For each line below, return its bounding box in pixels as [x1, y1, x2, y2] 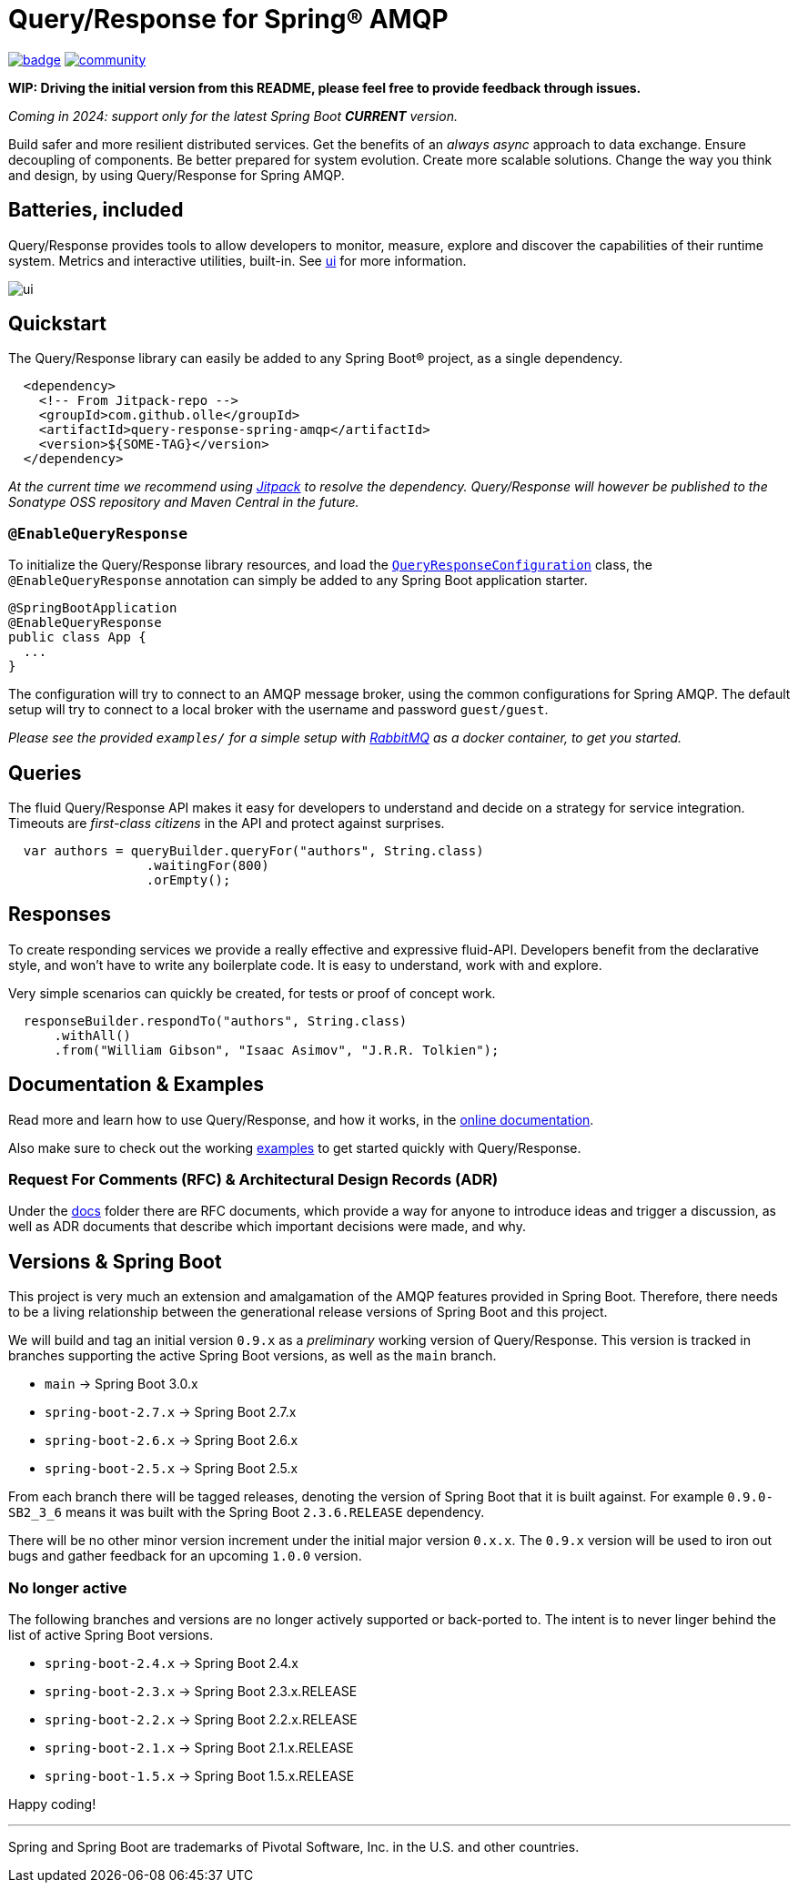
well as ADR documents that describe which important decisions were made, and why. [8, 1218, 526, 1235]
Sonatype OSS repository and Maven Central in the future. [8, 494, 359, 510]
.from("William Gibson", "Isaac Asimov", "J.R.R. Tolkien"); [54, 1042, 500, 1057]
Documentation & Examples [8, 1073, 265, 1097]
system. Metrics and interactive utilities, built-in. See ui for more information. [8, 252, 467, 268]
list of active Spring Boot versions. [8, 1627, 214, 1643]
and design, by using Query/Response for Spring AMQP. [8, 167, 345, 183]
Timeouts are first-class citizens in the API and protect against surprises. [8, 815, 445, 832]
